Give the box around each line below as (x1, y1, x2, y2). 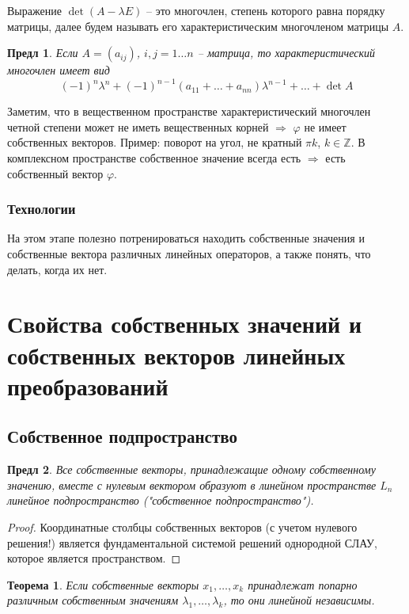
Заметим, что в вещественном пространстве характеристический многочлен (7, 103, 371, 120)
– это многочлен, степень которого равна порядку (146, 2, 385, 18)
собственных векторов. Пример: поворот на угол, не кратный (7, 134, 302, 151)
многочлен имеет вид (7, 62, 110, 78)
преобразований (7, 369, 169, 402)
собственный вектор (7, 165, 104, 181)
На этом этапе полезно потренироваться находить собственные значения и (7, 230, 365, 246)
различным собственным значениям (7, 592, 179, 608)
